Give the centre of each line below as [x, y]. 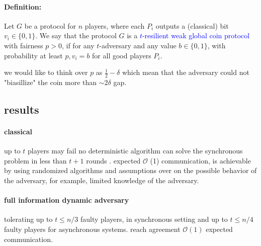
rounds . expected [113, 160]
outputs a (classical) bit [192, 25]
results [22, 109]
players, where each [115, 25]
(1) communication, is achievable [200, 160]
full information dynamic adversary [67, 200]
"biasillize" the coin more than [51, 82]
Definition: [23, 6]
